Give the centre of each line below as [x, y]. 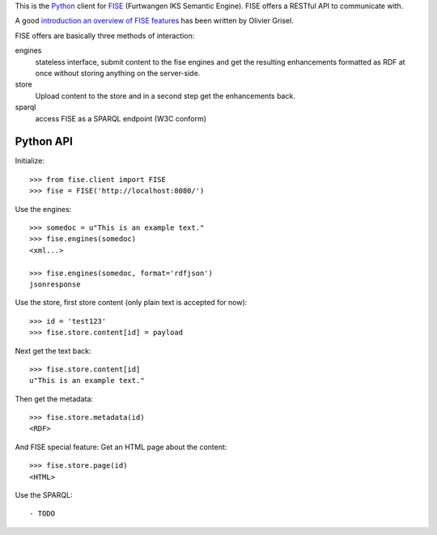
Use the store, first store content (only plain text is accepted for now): [131, 303]
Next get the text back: [53, 350]
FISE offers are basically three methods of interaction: [105, 36]
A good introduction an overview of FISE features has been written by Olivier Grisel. [155, 21]
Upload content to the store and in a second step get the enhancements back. [165, 96]
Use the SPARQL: [44, 495]
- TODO [42, 514]
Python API [44, 142]
